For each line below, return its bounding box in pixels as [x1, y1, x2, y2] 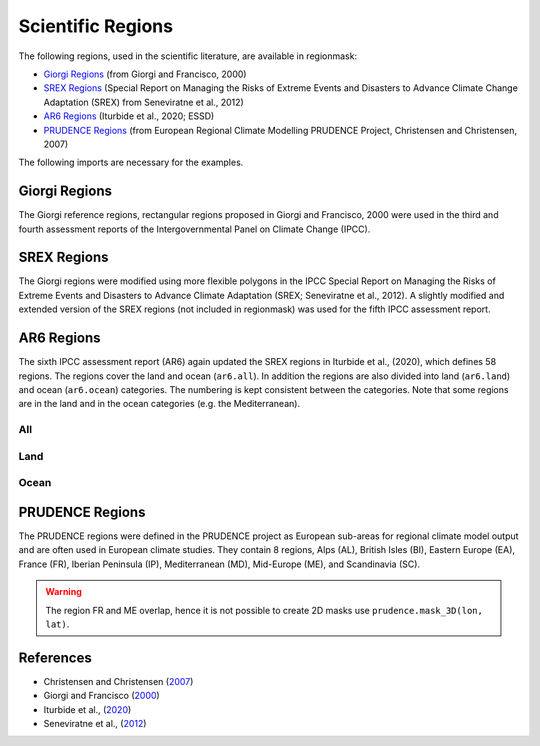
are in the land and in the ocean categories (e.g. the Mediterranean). [18, 398, 300, 410]
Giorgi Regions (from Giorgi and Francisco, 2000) [43, 68, 247, 80]
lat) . [45, 618, 70, 630]
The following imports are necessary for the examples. [18, 156, 244, 169]
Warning [45, 586, 82, 598]
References [18, 649, 92, 666]
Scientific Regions [18, 15, 174, 37]
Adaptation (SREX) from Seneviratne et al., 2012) [43, 96, 244, 108]
